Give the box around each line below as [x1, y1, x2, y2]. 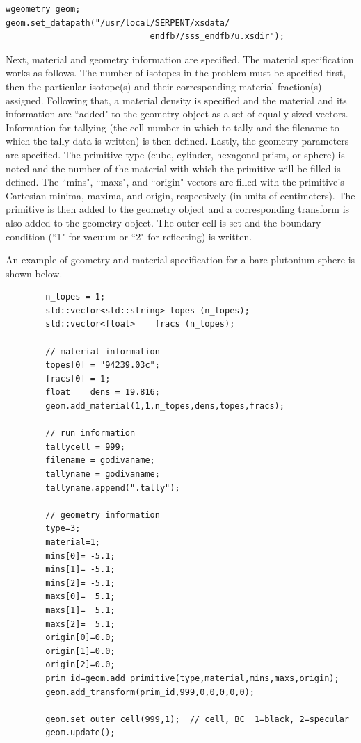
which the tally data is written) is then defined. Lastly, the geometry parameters [6, 133, 349, 148]
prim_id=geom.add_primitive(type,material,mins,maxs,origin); [45, 673, 339, 683]
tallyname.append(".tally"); [45, 482, 180, 493]
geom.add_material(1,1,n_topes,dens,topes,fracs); [45, 401, 284, 411]
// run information [45, 428, 136, 439]
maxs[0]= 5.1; [45, 591, 115, 602]
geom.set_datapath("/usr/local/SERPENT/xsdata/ [6, 17, 230, 28]
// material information [45, 346, 160, 357]
